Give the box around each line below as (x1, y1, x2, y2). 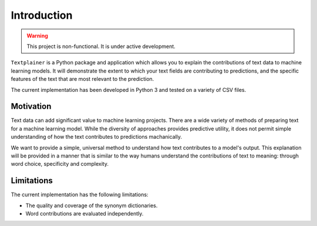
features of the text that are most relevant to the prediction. (11, 76, 154, 83)
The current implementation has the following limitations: (11, 191, 149, 198)
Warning (26, 32, 48, 39)
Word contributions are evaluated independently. (25, 210, 144, 217)
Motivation (11, 101, 52, 111)
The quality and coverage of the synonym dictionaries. (25, 202, 158, 209)
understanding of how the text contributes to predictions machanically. (11, 133, 182, 141)
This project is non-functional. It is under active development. (26, 43, 176, 50)
